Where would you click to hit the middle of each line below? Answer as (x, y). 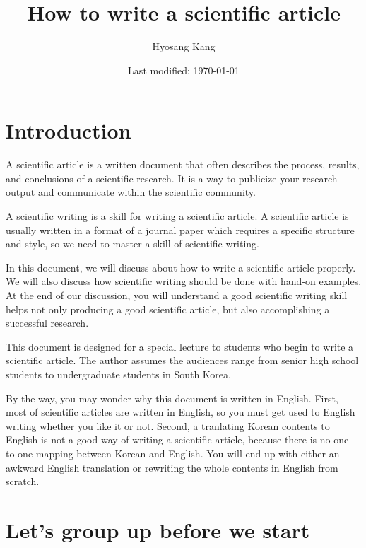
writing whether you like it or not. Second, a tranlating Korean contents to (168, 425)
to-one (19, 453)
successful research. (47, 323)
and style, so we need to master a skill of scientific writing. (132, 244)
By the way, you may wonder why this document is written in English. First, (172, 398)
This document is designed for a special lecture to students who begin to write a (180, 346)
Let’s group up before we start (158, 529)
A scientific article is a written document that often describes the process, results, (183, 164)
